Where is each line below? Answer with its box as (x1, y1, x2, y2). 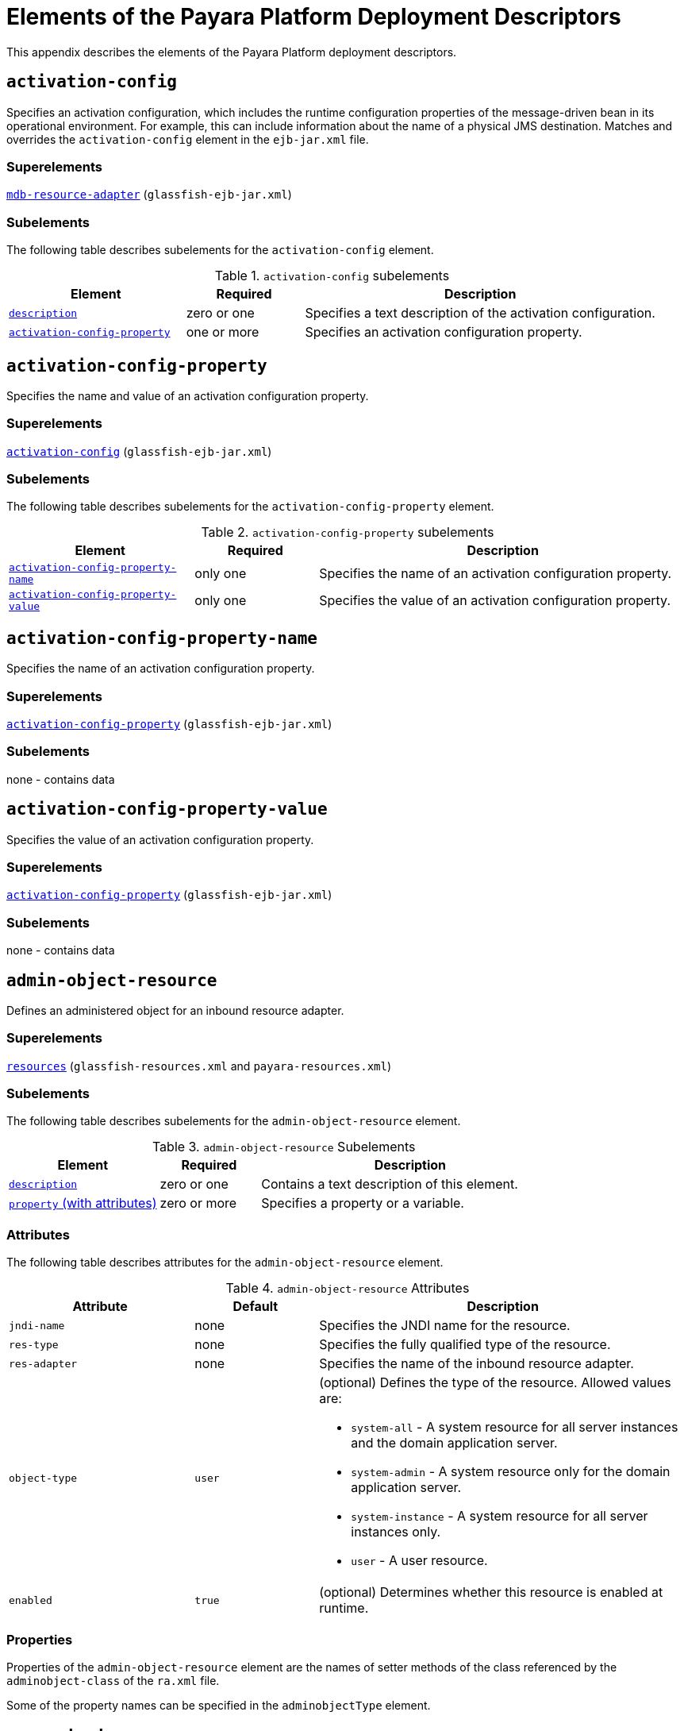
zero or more (159, 1195, 237, 1212)
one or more (186, 324, 259, 341)
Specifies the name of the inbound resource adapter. (319, 1355, 634, 1372)
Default (232, 1298, 279, 1315)
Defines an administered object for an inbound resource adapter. (6, 1003, 344, 1017)
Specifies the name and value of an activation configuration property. (6, 388, 369, 403)
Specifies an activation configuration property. (305, 324, 582, 341)
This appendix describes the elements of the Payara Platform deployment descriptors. (6, 44, 457, 59)
